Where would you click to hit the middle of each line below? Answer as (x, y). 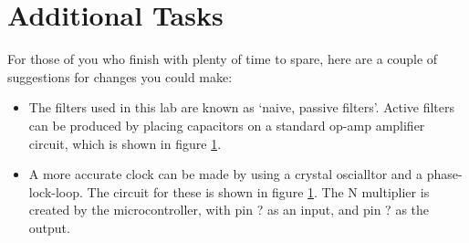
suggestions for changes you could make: (120, 76)
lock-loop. (56, 191)
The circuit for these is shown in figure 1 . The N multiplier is (258, 191)
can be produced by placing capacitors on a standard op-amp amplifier (227, 125)
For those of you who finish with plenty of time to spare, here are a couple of (223, 59)
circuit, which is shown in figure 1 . (125, 143)
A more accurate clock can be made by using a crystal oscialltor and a (226, 174)
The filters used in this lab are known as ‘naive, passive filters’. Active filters (242, 107)
